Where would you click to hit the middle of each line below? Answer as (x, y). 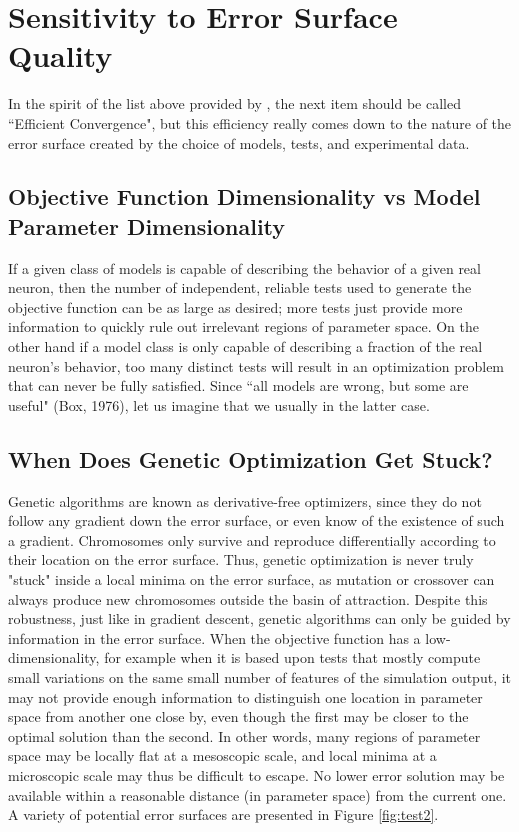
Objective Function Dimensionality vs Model (244, 196)
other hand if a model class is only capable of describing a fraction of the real (245, 346)
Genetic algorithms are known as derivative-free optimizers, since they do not (245, 500)
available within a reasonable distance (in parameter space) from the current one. (257, 794)
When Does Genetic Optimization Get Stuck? (250, 458)
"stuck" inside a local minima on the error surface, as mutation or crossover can (251, 579)
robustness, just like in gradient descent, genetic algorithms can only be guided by (259, 618)
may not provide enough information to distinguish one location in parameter (245, 696)
